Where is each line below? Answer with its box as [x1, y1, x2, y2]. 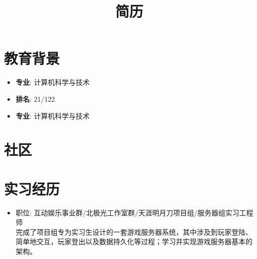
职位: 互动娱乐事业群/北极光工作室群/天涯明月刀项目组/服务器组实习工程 [15, 207, 254, 217]
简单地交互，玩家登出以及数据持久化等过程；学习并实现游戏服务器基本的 [15, 236, 253, 247]
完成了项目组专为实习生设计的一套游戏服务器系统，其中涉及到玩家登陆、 [15, 226, 253, 237]
